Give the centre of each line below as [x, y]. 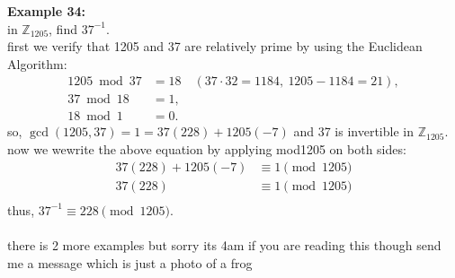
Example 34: [47, 11]
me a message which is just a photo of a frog [130, 262]
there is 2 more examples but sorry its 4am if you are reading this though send [224, 244]
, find [63, 28]
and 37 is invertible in [353, 131]
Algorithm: [37, 63]
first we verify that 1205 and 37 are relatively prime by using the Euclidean [215, 46]
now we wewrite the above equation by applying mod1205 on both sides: [207, 149]
